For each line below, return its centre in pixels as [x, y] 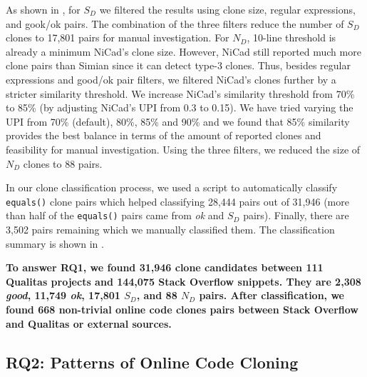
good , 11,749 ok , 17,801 [63, 295]
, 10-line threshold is [291, 37]
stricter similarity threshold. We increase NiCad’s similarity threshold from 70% [180, 93]
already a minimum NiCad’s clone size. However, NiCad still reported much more [183, 51]
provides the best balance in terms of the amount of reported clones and [164, 135]
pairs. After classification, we [272, 295]
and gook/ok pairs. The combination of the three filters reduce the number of [175, 23]
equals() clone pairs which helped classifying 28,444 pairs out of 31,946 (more [177, 201]
